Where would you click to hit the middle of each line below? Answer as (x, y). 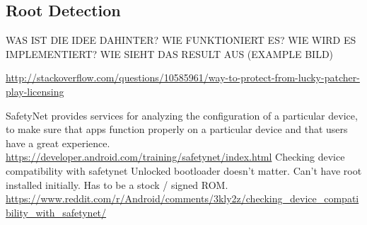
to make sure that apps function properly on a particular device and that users (177, 129)
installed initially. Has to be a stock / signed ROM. (117, 184)
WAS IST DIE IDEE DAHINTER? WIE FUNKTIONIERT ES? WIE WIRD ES (181, 40)
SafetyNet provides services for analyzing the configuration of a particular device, (182, 115)
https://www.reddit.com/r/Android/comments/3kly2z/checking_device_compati (182, 198)
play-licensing (35, 91)
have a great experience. (58, 143)
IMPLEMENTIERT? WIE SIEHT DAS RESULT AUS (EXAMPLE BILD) (170, 53)
